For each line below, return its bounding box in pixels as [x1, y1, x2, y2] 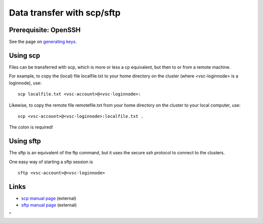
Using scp [9, 51, 40, 59]
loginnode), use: [9, 80, 42, 86]
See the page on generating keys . [9, 39, 77, 45]
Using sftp [9, 137, 41, 146]
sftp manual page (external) [21, 202, 77, 208]
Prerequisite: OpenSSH [9, 26, 81, 34]
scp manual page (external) [21, 195, 76, 201]
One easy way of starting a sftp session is [9, 159, 94, 165]
